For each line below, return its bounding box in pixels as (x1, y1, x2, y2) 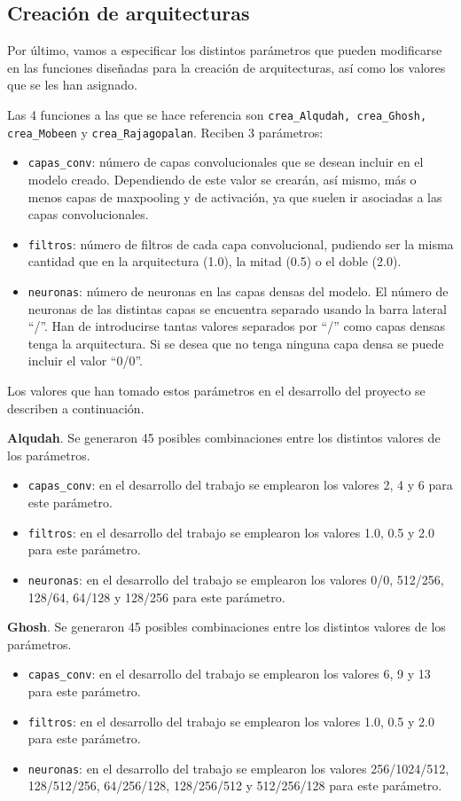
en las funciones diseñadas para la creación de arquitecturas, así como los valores (7, 58, 446, 76)
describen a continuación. (7, 398, 145, 417)
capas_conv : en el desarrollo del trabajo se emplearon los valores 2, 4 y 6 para (27, 475, 453, 494)
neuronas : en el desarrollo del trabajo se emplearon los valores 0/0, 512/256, (27, 569, 444, 588)
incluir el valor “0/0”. (27, 351, 143, 370)
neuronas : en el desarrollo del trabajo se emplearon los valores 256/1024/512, (27, 758, 449, 777)
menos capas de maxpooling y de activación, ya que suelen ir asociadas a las (27, 187, 442, 206)
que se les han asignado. (7, 75, 137, 94)
